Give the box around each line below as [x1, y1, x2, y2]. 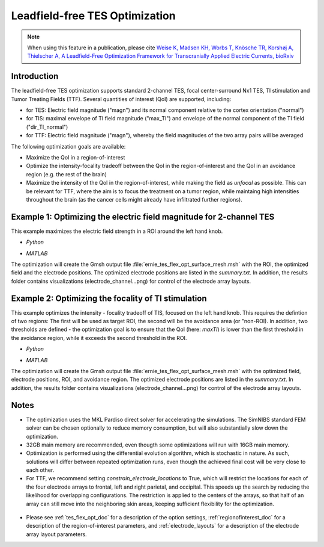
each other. [26, 466, 55, 474]
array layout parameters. [26, 530, 87, 538]
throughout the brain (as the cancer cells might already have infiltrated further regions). [26, 196, 242, 203]
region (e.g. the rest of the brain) [26, 170, 107, 178]
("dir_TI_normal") [26, 123, 68, 131]
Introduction [11, 71, 59, 81]
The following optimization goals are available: [11, 143, 126, 150]
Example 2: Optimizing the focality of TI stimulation [11, 293, 207, 303]
